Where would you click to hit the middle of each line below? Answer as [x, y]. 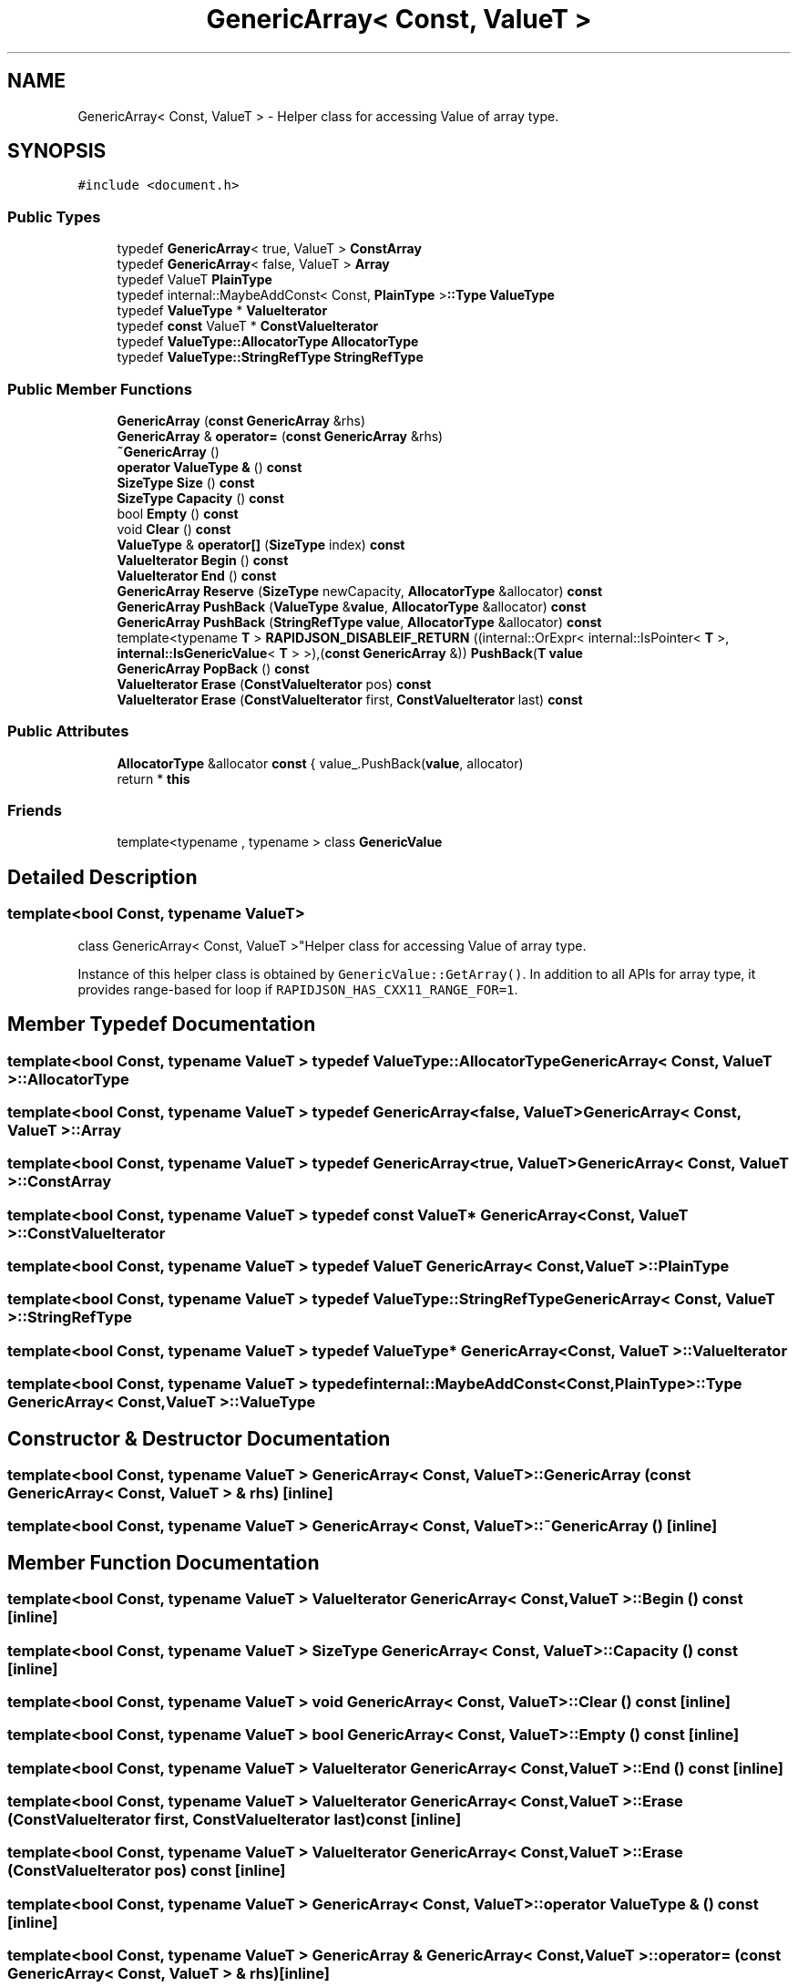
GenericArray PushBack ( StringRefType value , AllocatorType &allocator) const [359, 622]
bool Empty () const [178, 513]
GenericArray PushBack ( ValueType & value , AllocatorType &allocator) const [352, 606]
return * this [153, 778]
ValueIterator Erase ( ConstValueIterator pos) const [274, 684]
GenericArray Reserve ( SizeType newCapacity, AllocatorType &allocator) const [360, 591]
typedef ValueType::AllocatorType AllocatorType [268, 342]
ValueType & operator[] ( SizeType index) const [261, 544]
